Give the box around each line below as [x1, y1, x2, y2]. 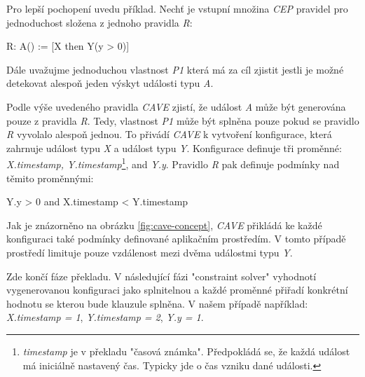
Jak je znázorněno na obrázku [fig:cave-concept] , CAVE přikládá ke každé [6, 217, 322, 232]
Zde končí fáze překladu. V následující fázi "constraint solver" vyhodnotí [6, 268, 317, 283]
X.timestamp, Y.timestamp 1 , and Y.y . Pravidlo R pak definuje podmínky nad [6, 155, 340, 171]
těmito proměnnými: [6, 170, 94, 185]
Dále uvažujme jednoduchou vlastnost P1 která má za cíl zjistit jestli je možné [6, 62, 344, 76]
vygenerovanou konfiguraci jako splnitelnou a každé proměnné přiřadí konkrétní [6, 282, 348, 297]
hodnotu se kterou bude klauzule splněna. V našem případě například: [6, 296, 308, 310]
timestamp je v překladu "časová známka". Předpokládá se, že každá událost [22, 343, 350, 358]
